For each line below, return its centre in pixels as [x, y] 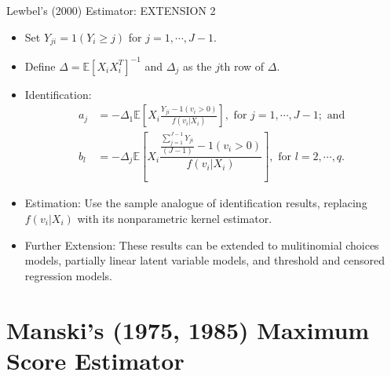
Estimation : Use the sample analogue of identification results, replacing [196, 203]
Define [40, 66]
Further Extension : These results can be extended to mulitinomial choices [202, 245]
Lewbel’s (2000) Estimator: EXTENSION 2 [111, 10]
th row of [242, 66]
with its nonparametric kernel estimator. [175, 218]
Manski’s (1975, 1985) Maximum [188, 329]
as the [197, 66]
